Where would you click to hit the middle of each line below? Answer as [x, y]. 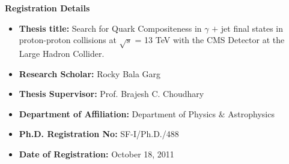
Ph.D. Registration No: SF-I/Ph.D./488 [99, 134]
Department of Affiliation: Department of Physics [117, 113]
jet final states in [252, 28]
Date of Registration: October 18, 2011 [96, 154]
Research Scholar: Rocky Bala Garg [90, 73]
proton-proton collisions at [68, 40]
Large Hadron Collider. [62, 53]
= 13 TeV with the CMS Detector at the [210, 40]
